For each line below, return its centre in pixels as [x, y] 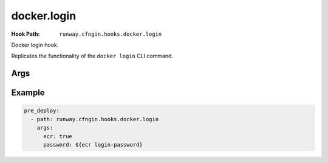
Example [28, 93]
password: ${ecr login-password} [93, 145]
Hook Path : [26, 34]
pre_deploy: [42, 111]
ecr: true [58, 136]
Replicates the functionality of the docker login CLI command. [92, 56]
